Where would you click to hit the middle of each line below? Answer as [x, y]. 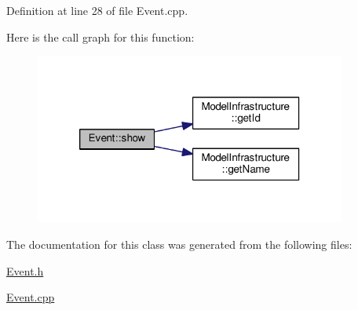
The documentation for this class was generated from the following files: [179, 244]
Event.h [25, 270]
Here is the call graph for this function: [100, 36]
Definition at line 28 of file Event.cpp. [97, 10]
